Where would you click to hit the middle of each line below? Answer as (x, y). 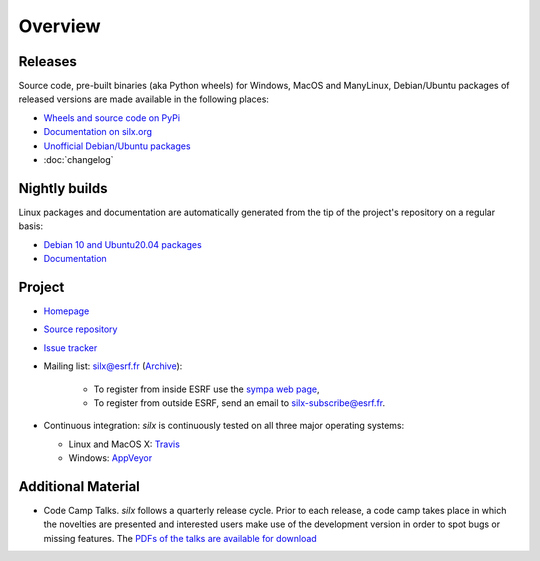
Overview (59, 26)
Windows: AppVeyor (110, 458)
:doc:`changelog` (78, 160)
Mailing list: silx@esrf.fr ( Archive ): (113, 366)
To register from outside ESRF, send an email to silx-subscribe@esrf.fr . (239, 402)
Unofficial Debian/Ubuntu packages (117, 146)
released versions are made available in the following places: (144, 99)
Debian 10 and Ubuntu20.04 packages (122, 244)
